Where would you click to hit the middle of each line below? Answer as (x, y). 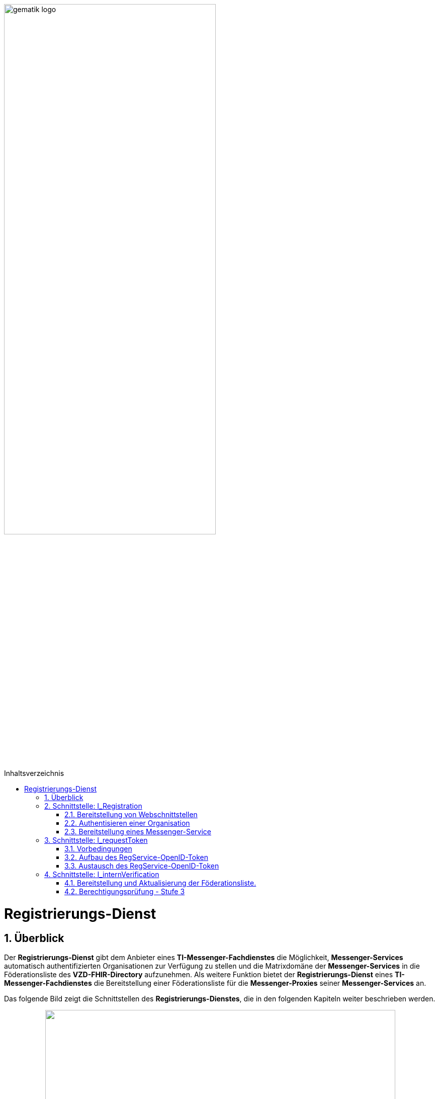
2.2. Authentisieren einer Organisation (127, 823)
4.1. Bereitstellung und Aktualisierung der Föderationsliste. (160, 883)
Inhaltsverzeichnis (34, 773)
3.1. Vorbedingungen (98, 849)
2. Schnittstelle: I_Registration (93, 806)
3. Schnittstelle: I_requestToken (96, 840)
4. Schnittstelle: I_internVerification (102, 875)
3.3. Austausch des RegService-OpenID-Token (142, 866)
